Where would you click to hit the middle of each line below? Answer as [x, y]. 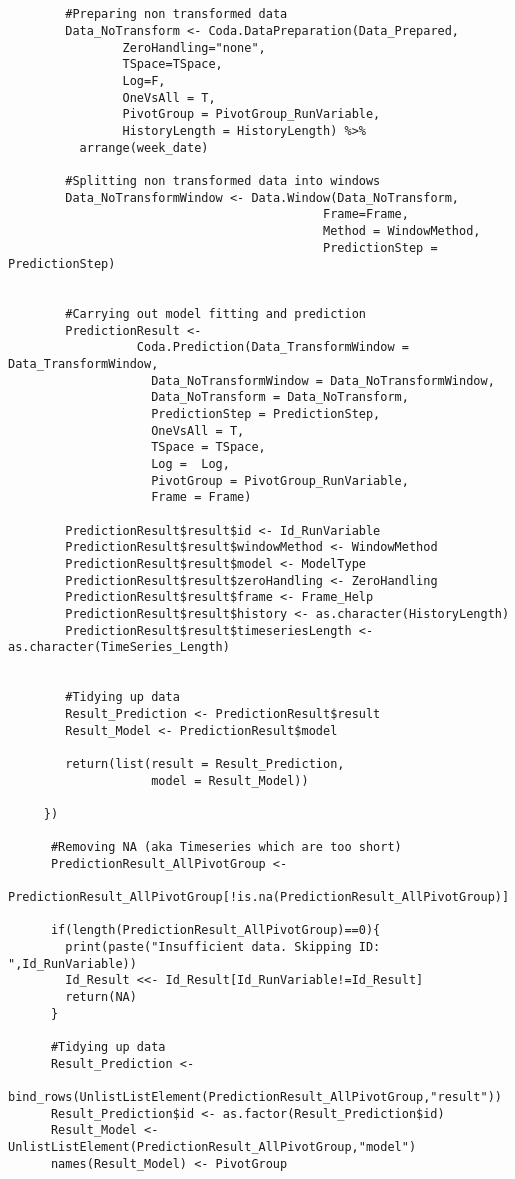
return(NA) [101, 997]
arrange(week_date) [144, 147]
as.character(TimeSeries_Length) [119, 647]
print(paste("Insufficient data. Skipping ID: [223, 947]
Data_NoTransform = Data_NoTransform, [280, 397]
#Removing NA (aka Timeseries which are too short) [226, 847]
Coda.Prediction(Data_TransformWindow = [272, 347]
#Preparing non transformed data [176, 14]
